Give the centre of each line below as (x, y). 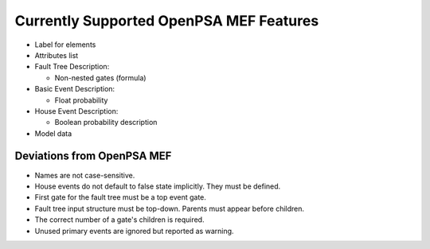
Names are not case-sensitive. (85, 175)
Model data (53, 133)
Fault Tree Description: (72, 67)
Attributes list (57, 55)
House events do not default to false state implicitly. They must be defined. (158, 186)
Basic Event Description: (75, 89)
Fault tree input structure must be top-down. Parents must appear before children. (170, 208)
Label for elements (65, 45)
